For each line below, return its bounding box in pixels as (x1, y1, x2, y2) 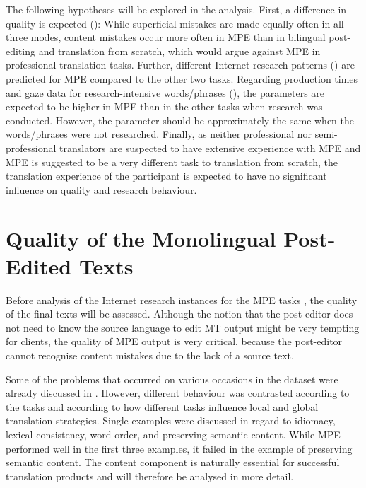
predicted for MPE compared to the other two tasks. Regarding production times (6, 71, 358, 86)
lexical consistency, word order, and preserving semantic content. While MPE (6, 426, 341, 441)
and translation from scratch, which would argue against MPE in (38, 43, 321, 58)
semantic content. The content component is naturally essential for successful (6, 455, 340, 470)
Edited (6, 251, 72, 280)
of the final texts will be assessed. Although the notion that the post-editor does (6, 306, 353, 321)
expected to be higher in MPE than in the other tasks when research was (6, 99, 323, 114)
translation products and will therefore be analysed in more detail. (6, 468, 294, 483)
